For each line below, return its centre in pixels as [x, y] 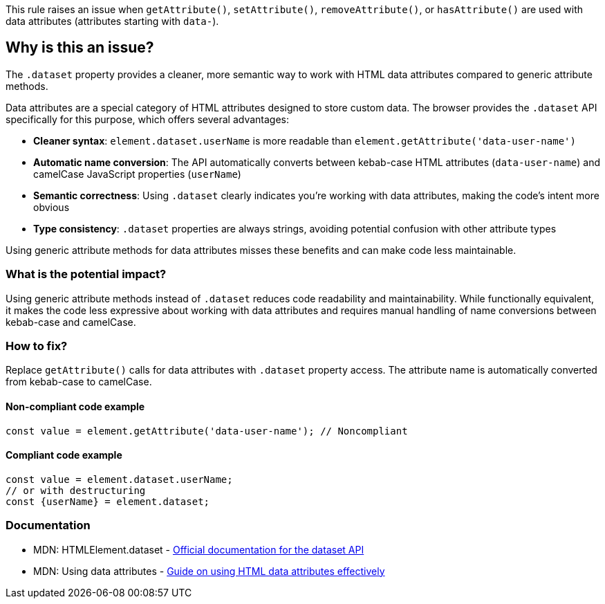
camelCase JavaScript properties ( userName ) [137, 174]
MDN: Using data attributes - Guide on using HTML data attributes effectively [209, 571]
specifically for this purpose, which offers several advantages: [148, 119]
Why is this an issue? [80, 48]
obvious [52, 207]
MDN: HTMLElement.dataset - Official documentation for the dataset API [199, 549]
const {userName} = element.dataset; [108, 501]
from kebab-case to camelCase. [79, 382]
